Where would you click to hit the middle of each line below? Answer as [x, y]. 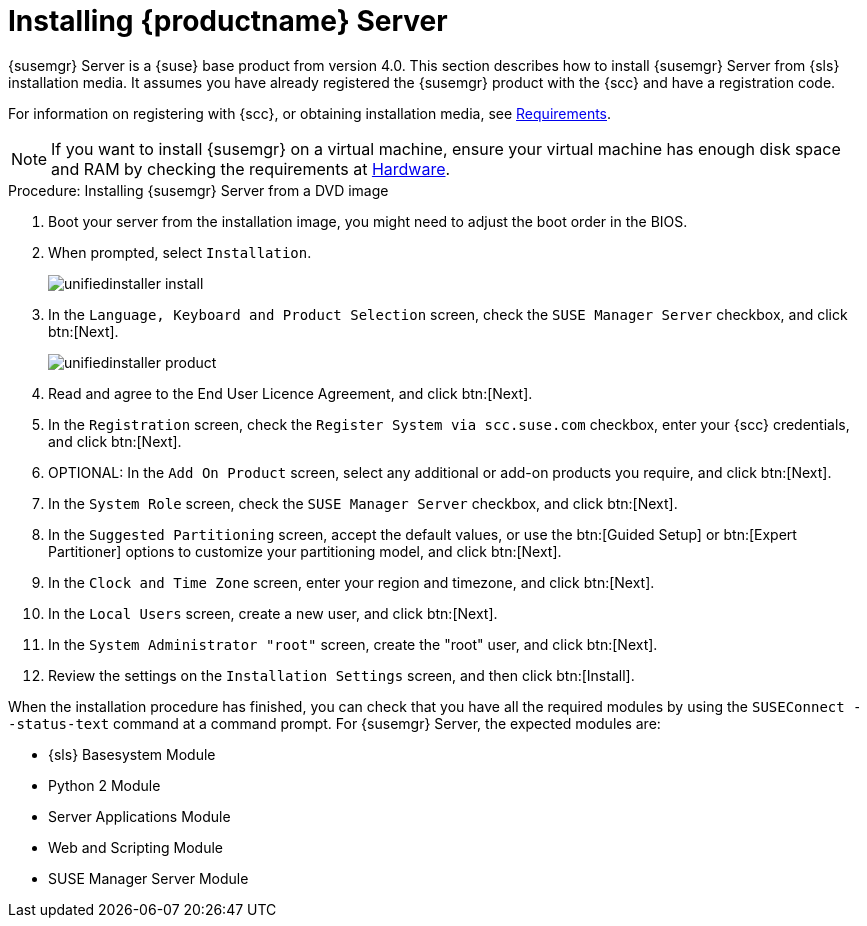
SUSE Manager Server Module [148, 878]
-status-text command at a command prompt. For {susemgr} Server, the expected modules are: [334, 723]
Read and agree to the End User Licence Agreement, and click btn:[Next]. [290, 393]
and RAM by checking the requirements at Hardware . [251, 168]
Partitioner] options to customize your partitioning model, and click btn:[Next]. [305, 551]
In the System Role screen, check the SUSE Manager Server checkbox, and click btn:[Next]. [363, 503]
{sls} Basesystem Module [132, 754]
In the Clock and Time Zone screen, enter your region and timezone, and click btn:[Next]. [351, 582]
